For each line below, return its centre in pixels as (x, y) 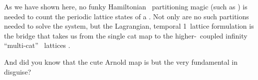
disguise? (18, 71)
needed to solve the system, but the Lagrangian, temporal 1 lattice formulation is (129, 26)
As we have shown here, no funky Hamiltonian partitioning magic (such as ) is (126, 6)
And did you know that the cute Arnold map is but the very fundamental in (121, 61)
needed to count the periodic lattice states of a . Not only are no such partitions (127, 16)
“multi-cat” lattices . (37, 45)
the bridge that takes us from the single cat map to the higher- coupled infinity (126, 35)
